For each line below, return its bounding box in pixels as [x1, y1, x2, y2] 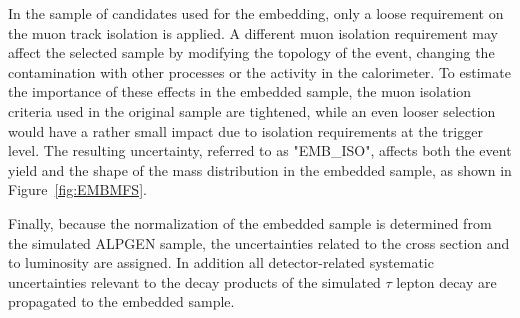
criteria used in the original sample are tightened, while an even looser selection [8, 100, 496, 121]
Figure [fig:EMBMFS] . [8, 179, 147, 200]
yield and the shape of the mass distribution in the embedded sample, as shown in [8, 159, 512, 180]
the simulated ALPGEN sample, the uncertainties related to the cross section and [8, 232, 510, 253]
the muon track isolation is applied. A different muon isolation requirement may [8, 22, 498, 43]
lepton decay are [396, 271, 497, 292]
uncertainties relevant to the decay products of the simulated [8, 271, 381, 292]
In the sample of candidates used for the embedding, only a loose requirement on [8, 3, 504, 23]
